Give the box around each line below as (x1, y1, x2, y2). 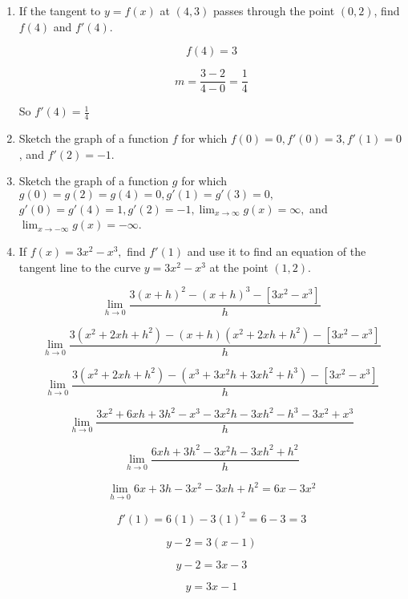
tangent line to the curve (18, 258, 141, 275)
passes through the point (213, 2, 335, 18)
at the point (209, 258, 269, 275)
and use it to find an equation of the (187, 243, 366, 260)
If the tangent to (18, 2, 101, 18)
